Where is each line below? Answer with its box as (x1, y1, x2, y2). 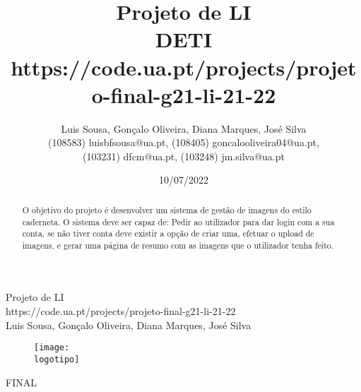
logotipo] (34, 354, 80, 364)
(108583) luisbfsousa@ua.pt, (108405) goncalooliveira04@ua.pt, (48, 135, 319, 150)
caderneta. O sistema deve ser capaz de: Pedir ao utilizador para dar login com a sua (22, 215, 335, 227)
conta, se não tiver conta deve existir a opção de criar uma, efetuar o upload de (22, 227, 314, 239)
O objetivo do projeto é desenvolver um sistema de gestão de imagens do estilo (22, 203, 312, 215)
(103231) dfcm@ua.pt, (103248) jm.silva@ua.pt (83, 148, 285, 163)
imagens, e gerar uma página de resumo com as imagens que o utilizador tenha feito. (22, 239, 334, 251)
